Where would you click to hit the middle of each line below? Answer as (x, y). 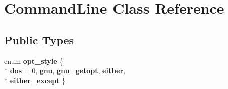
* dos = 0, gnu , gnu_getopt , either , (65, 70)
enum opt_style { (34, 60)
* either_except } (35, 80)
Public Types (39, 40)
